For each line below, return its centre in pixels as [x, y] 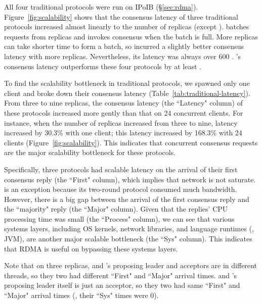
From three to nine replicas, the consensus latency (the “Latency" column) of [123, 103]
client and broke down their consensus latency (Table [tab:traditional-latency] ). [127, 93]
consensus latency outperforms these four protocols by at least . [103, 66]
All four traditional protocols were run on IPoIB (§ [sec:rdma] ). [101, 7]
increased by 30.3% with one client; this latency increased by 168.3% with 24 [123, 133]
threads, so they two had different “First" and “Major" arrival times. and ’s [121, 275]
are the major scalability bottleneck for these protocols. [90, 152]
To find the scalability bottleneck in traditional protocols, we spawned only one [127, 83]
